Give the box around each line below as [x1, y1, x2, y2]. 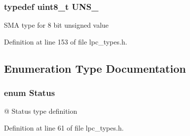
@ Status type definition [4, 106, 77, 116]
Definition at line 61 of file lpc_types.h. [4, 123, 124, 133]
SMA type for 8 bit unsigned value [4, 20, 109, 30]
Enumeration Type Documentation [4, 60, 186, 76]
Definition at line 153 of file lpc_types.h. [4, 36, 127, 46]
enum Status [4, 87, 55, 99]
